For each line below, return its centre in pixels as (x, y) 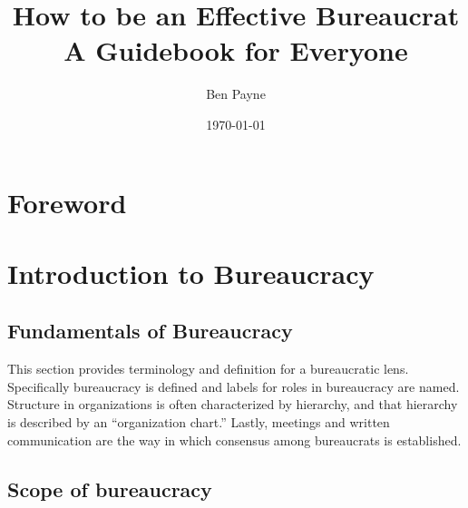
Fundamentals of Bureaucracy (150, 331)
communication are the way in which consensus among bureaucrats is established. (234, 440)
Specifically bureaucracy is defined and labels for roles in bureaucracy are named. (234, 386)
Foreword (67, 202)
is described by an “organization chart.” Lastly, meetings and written (199, 422)
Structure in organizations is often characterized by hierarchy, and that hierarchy (233, 404)
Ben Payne (236, 94)
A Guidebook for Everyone (236, 50)
